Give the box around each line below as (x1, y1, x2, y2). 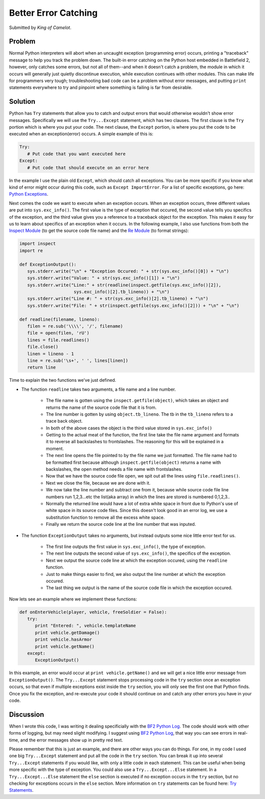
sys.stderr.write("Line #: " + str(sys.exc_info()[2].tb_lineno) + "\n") (27, 296, 209, 302)
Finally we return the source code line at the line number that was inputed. (46, 521, 196, 527)
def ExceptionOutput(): (19, 261, 77, 267)
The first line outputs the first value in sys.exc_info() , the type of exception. (46, 543, 206, 549)
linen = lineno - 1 (27, 351, 74, 356)
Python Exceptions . (9, 191, 49, 197)
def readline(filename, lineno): (19, 316, 100, 322)
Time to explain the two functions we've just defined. (9, 377, 116, 383)
